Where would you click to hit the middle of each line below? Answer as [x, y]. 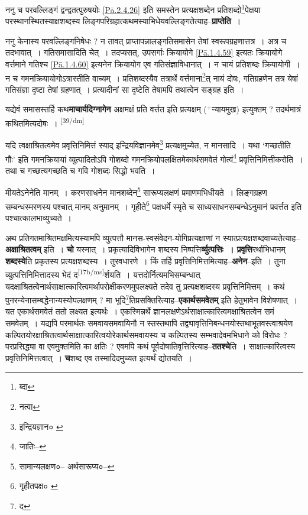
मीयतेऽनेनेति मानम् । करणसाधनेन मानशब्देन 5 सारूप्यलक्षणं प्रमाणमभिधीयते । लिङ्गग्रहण [136, 192]
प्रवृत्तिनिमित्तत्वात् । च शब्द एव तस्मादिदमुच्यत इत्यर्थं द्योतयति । [99, 357]
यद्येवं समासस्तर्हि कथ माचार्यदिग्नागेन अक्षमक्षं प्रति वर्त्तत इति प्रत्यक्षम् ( [106, 109]
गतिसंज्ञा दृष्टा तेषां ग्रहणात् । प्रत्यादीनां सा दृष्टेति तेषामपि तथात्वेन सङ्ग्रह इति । [125, 89]
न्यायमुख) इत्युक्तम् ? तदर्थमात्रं [256, 109]
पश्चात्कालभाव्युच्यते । [38, 217]
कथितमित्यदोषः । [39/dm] [45, 122]
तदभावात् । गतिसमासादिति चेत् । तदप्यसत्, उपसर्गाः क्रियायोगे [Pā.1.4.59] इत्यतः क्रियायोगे [144, 52]
